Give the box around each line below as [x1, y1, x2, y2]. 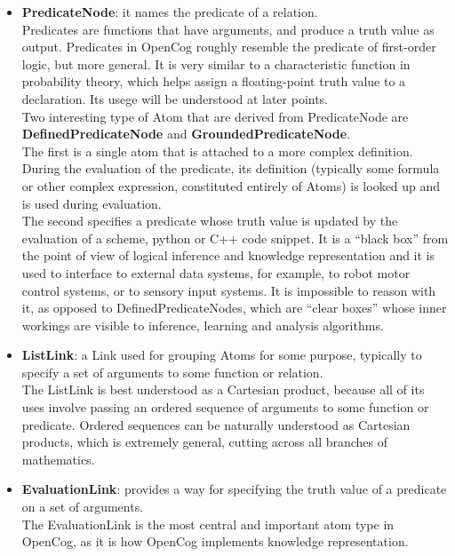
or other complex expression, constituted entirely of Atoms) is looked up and [21, 176, 441, 195]
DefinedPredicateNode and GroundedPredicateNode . [21, 124, 351, 143]
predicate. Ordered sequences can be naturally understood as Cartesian [21, 415, 411, 433]
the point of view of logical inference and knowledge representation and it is [21, 246, 435, 265]
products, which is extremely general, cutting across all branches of [21, 433, 388, 451]
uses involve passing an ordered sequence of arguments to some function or [21, 398, 429, 417]
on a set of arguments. [21, 497, 144, 516]
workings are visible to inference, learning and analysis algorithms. [21, 315, 384, 334]
